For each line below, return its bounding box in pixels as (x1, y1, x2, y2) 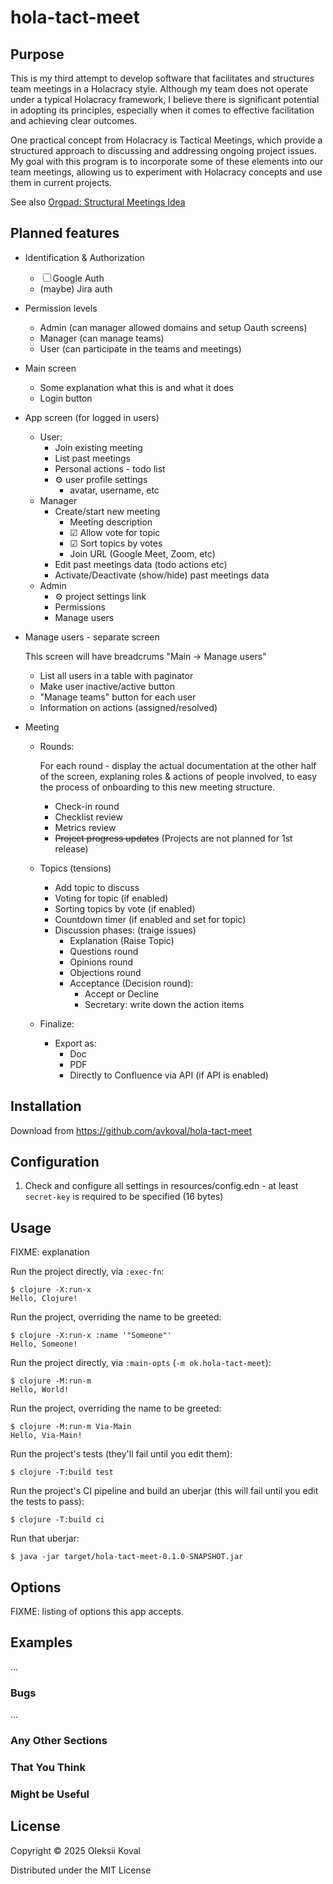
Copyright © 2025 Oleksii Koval (10, 1844, 141, 1856)
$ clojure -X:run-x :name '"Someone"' (10, 1331, 172, 1341)
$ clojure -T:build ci (10, 1515, 105, 1525)
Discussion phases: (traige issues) (54, 924, 197, 936)
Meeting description (69, 516, 153, 528)
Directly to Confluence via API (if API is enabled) (69, 1069, 269, 1081)
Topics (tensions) (39, 862, 112, 874)
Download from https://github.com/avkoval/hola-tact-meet (10, 1124, 253, 1136)
